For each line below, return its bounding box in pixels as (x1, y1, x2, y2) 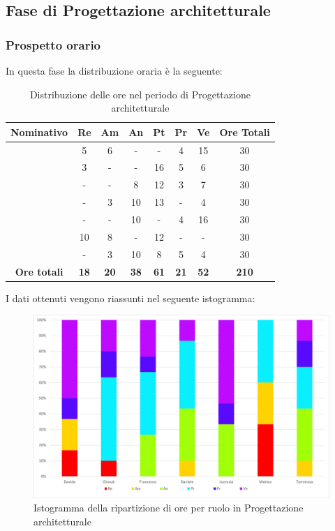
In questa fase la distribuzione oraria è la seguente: (6, 63, 223, 77)
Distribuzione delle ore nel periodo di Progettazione (29, 87, 251, 101)
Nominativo (10, 124, 68, 139)
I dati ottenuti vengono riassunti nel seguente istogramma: (6, 290, 255, 305)
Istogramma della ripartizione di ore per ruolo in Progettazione (33, 500, 304, 515)
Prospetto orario (6, 36, 101, 53)
